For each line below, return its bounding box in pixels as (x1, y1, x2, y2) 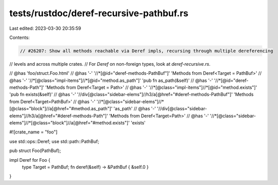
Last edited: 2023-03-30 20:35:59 (9, 25, 81, 31)
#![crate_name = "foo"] (9, 129, 58, 135)
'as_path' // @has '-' (113, 106, 156, 112)
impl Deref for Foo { (9, 157, 51, 163)
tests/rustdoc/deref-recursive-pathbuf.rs (9, 8, 189, 19)
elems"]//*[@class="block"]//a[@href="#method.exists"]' (9, 120, 130, 126)
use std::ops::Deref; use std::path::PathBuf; (9, 138, 100, 144)
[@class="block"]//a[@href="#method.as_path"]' (9, 106, 113, 112)
